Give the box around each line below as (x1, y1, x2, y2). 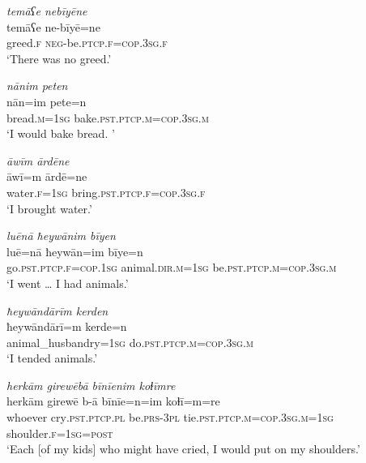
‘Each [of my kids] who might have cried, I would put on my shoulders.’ (6, 440, 360, 457)
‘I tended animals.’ (6, 349, 98, 367)
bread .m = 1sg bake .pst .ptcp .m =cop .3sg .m (6, 109, 209, 126)
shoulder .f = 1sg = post (6, 424, 113, 441)
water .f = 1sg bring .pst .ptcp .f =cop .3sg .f (6, 183, 206, 200)
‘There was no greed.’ (6, 49, 112, 66)
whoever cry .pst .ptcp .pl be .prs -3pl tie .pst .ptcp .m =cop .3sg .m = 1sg (6, 409, 334, 426)
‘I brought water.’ (6, 199, 92, 216)
